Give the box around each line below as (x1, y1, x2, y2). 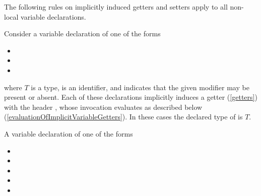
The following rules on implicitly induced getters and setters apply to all (4, 2, 228, 12)
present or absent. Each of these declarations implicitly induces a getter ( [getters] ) (4, 92, 257, 102)
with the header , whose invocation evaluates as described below (4, 101, 203, 112)
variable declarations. (21, 11, 86, 22)
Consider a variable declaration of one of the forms (4, 28, 161, 39)
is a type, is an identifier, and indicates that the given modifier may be (31, 82, 249, 92)
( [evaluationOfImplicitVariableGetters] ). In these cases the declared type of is (4, 111, 243, 122)
